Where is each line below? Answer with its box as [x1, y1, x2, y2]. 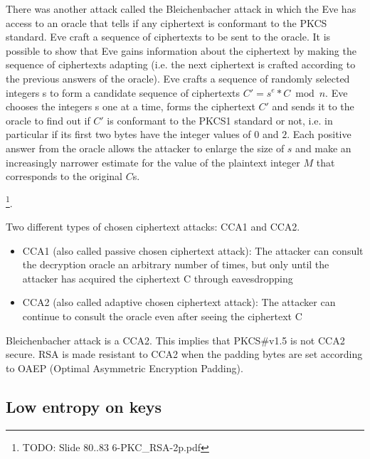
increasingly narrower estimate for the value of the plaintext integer [6, 154, 300, 169]
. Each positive [287, 127, 351, 142]
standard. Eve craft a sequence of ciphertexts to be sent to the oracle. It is [6, 29, 331, 44]
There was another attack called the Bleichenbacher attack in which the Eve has [6, 1, 356, 16]
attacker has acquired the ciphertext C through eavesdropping [22, 270, 293, 285]
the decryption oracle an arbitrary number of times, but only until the [22, 257, 329, 272]
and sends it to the [272, 99, 354, 114]
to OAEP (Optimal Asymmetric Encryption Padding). [6, 360, 243, 375]
